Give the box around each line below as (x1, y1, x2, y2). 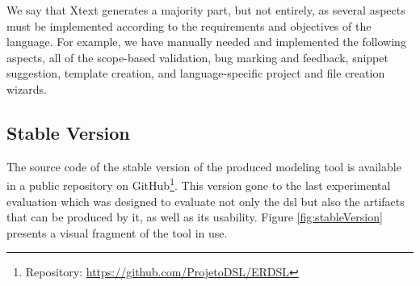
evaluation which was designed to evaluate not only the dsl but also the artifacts (6, 192, 405, 209)
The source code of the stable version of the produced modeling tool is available (6, 158, 401, 175)
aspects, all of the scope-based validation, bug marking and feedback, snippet (6, 48, 388, 65)
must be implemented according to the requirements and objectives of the (6, 17, 372, 34)
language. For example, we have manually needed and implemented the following (6, 33, 406, 50)
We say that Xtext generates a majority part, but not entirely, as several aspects (6, 2, 405, 18)
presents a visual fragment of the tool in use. (6, 224, 228, 241)
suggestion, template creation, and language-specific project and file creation (6, 65, 385, 82)
